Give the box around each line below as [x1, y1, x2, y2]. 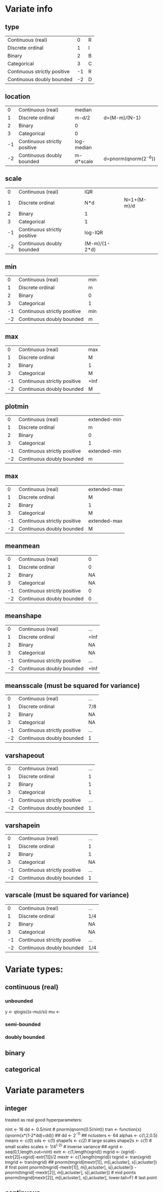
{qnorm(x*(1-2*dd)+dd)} [5, 1132, 54, 1138]
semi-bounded [5, 1021, 41, 1028]
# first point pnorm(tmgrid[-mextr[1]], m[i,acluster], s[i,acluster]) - [5, 1164, 137, 1170]
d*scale [74, 158, 94, 165]
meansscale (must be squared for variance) [5, 682, 140, 690]
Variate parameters [5, 1085, 85, 1096]
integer [5, 1104, 28, 1112]
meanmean [5, 542, 40, 550]
